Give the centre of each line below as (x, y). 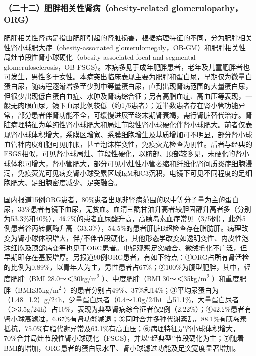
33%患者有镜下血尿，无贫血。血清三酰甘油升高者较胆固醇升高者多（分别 (134, 209)
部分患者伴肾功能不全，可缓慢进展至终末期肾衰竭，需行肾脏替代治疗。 (131, 115)
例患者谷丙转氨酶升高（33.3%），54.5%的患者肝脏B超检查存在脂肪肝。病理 (123, 228)
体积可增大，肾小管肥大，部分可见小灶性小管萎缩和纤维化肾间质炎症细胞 (128, 163)
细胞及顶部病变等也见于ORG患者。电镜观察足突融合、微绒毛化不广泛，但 (129, 247)
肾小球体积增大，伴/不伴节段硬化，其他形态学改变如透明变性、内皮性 (129, 238)
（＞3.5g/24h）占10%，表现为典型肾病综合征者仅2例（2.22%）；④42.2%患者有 (128, 309)
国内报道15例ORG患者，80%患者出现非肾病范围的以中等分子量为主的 (115, 199)
